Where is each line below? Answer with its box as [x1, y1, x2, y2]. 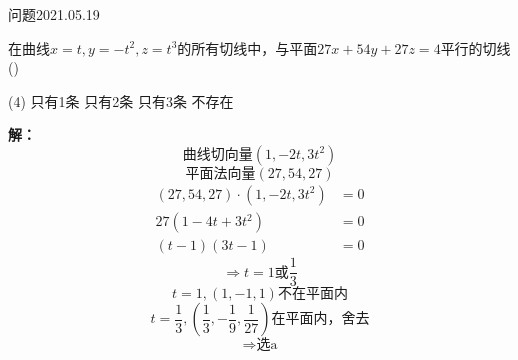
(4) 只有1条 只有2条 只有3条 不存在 [8, 90, 234, 111]
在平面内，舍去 [271, 312, 370, 327]
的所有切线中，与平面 [177, 37, 318, 58]
